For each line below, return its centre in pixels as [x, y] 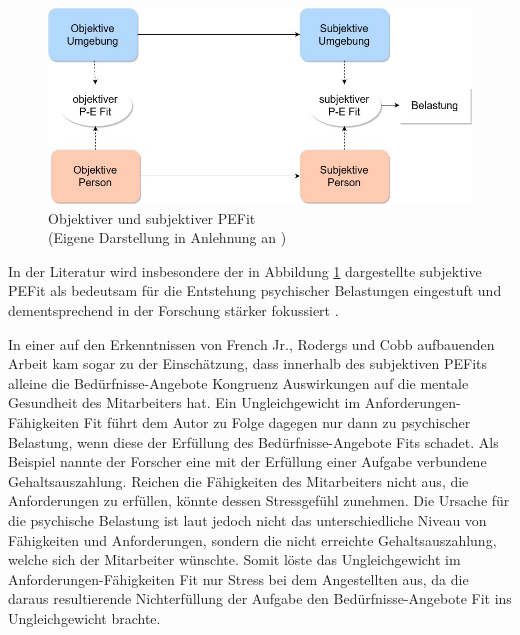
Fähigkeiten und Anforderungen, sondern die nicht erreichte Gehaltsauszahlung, [252, 539]
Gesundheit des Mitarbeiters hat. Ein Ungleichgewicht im [184, 402]
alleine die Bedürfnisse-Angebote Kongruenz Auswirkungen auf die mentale [238, 382]
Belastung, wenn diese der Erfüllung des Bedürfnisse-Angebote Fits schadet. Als [253, 441]
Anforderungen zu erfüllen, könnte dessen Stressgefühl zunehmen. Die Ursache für [259, 500]
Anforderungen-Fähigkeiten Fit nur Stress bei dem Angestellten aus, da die [238, 578]
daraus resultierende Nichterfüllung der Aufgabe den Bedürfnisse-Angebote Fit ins [260, 598]
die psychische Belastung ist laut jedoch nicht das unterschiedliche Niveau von [247, 519]
